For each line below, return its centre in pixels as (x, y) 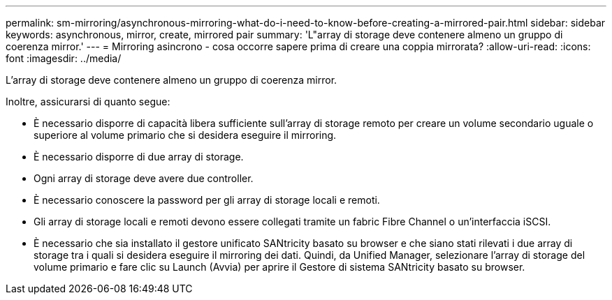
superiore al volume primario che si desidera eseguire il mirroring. (185, 135)
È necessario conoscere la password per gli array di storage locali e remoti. (207, 200)
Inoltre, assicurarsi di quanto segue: (88, 102)
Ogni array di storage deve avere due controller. (144, 178)
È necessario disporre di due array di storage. (139, 157)
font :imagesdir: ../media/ (64, 58)
